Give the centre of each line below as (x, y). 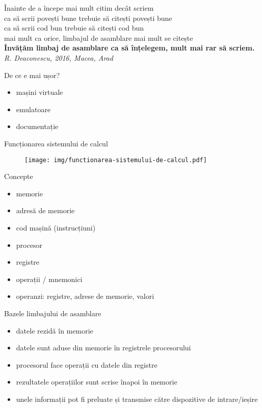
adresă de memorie (45, 210)
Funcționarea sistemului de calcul (56, 143)
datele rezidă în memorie (55, 330)
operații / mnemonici (49, 279)
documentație (37, 126)
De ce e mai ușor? (32, 75)
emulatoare (33, 109)
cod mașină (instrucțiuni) (56, 227)
